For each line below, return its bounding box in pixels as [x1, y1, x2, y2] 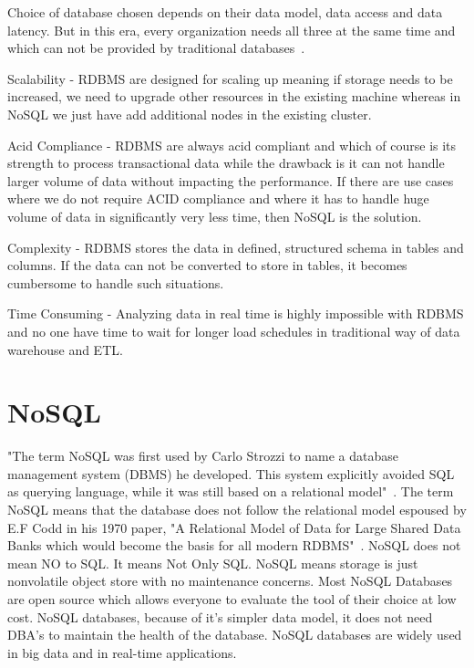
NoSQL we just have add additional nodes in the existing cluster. [7, 104, 372, 123]
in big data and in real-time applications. [7, 642, 237, 662]
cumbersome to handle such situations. [7, 273, 224, 292]
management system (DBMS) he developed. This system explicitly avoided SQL [7, 464, 455, 483]
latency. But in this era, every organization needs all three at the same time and [7, 20, 456, 39]
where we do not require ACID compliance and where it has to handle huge [7, 189, 429, 208]
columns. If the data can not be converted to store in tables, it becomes [7, 256, 407, 275]
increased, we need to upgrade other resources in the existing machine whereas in [7, 87, 461, 106]
